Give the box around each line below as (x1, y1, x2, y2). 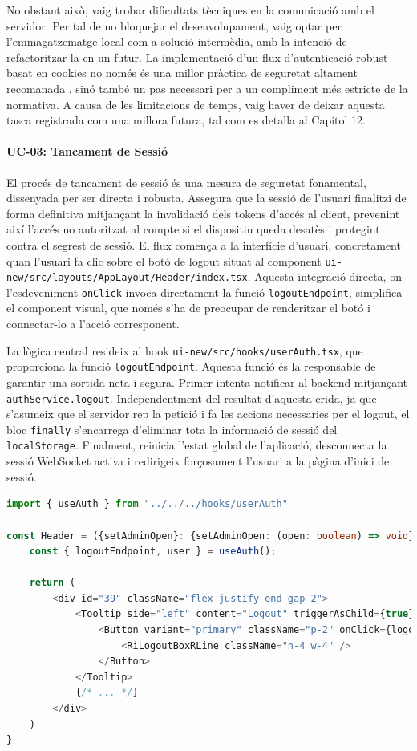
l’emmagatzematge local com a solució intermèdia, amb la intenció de (6, 33, 347, 50)
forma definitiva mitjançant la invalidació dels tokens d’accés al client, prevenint (6, 205, 400, 221)
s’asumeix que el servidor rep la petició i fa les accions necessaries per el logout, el (6, 405, 410, 422)
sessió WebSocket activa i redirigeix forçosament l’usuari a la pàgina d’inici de (6, 453, 390, 469)
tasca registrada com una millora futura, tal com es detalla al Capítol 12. (6, 112, 366, 128)
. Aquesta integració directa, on (247, 268, 402, 285)
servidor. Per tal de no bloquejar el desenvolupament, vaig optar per (6, 17, 342, 34)
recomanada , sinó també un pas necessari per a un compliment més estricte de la (6, 79, 408, 96)
